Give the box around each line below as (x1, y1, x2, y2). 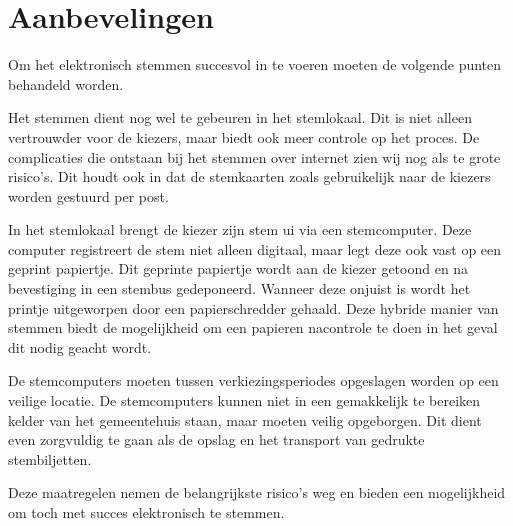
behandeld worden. (8, 73, 124, 94)
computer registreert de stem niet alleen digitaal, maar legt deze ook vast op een (8, 238, 502, 259)
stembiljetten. (8, 448, 92, 469)
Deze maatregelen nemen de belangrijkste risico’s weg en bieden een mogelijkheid (8, 482, 506, 503)
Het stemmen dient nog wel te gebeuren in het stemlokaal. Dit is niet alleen (8, 107, 472, 128)
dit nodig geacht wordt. (8, 336, 152, 357)
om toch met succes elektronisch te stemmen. (8, 502, 285, 522)
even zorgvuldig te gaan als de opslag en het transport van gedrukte (8, 429, 425, 450)
